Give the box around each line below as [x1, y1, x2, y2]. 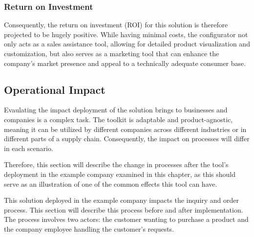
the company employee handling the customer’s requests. [4, 223, 174, 234]
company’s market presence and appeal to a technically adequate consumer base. [4, 58, 246, 68]
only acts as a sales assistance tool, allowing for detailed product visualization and [4, 39, 250, 49]
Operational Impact [4, 82, 106, 97]
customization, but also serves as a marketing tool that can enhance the [4, 48, 219, 58]
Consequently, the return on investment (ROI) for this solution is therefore [4, 20, 228, 30]
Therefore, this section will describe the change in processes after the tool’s [4, 159, 229, 170]
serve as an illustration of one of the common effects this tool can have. [4, 178, 217, 189]
